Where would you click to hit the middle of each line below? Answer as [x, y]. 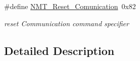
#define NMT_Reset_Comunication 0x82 [70, 6]
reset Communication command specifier [66, 23]
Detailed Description [59, 50]
